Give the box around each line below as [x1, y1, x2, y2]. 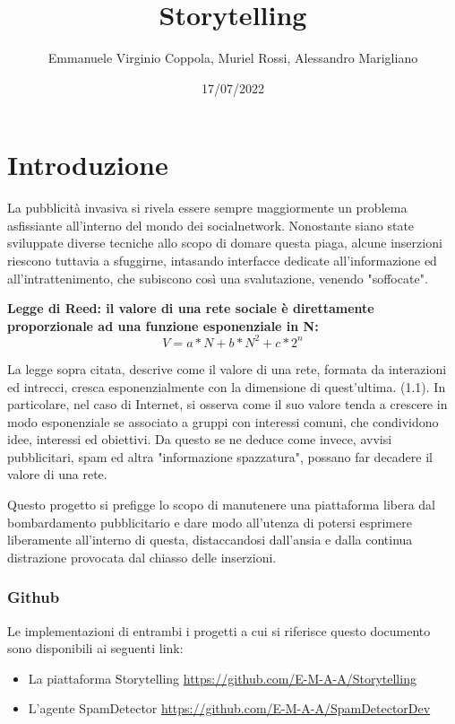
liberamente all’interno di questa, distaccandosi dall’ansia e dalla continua [7, 530, 413, 549]
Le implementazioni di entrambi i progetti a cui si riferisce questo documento [7, 621, 431, 640]
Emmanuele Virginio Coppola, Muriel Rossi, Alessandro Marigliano [47, 48, 418, 67]
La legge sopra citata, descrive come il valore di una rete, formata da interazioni [7, 359, 447, 378]
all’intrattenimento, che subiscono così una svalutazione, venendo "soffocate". [7, 268, 428, 287]
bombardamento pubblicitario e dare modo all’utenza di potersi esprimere [7, 512, 412, 531]
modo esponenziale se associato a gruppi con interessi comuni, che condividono [7, 412, 439, 431]
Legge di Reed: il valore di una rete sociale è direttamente [7, 299, 374, 318]
